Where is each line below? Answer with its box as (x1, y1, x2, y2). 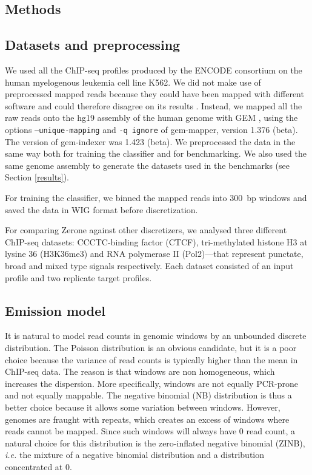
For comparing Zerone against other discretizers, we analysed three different (5, 224, 287, 236)
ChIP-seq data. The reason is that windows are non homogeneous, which (5, 365, 275, 378)
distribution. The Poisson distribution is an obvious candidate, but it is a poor (5, 341, 297, 354)
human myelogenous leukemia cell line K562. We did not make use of (5, 75, 261, 88)
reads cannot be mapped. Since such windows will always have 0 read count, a (5, 425, 296, 437)
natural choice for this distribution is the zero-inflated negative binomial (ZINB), (5, 436, 305, 449)
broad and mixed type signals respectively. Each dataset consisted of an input (5, 259, 294, 272)
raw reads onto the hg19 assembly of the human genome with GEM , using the (5, 111, 298, 124)
